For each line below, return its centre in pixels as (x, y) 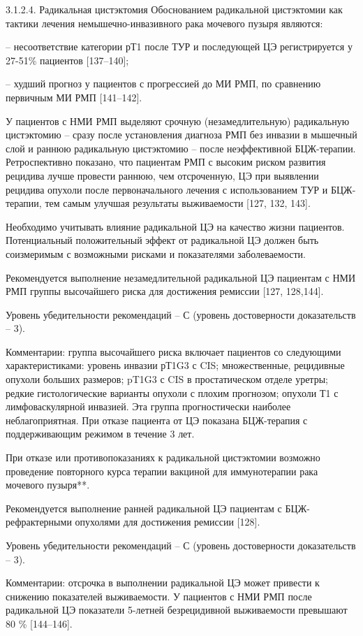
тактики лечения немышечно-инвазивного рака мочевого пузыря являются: (164, 23)
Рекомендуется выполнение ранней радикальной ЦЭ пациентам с (144, 508)
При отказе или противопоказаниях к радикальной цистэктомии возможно (163, 457)
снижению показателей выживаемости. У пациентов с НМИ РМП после (159, 596)
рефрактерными (39, 522)
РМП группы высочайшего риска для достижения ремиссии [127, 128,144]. (165, 291)
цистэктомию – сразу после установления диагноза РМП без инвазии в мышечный (181, 135)
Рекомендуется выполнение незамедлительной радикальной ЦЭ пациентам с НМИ (181, 277)
